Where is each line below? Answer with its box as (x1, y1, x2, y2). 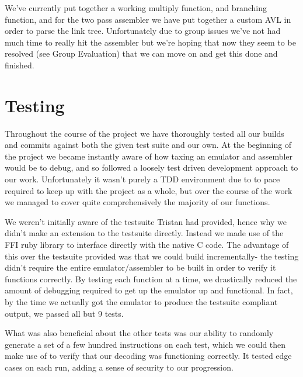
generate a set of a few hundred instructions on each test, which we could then (5, 338, 286, 350)
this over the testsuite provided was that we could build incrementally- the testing (5, 250, 299, 262)
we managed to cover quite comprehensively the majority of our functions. (5, 196, 270, 208)
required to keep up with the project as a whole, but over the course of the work (5, 184, 292, 196)
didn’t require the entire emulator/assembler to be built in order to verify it (5, 261, 276, 274)
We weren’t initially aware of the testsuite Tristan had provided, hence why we (5, 215, 287, 227)
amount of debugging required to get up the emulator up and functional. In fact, (5, 284, 293, 296)
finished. (5, 58, 34, 71)
